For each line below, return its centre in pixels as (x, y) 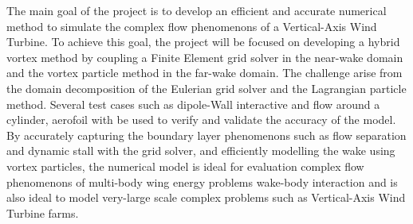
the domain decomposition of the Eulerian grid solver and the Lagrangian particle (206, 88)
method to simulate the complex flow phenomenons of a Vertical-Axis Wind (192, 26)
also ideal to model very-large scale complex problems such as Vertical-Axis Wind (206, 197)
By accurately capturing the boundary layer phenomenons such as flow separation (206, 135)
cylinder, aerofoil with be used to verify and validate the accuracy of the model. (201, 120)
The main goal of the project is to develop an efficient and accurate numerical (197, 10)
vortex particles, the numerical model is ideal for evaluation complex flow (185, 166)
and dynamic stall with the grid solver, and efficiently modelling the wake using (201, 151)
